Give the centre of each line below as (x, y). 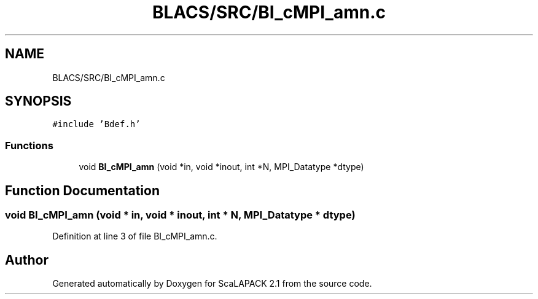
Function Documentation (82, 190)
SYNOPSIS (38, 101)
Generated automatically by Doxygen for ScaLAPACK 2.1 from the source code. (212, 284)
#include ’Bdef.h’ (96, 124)
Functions (29, 145)
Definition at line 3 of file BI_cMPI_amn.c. (135, 236)
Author (27, 260)
